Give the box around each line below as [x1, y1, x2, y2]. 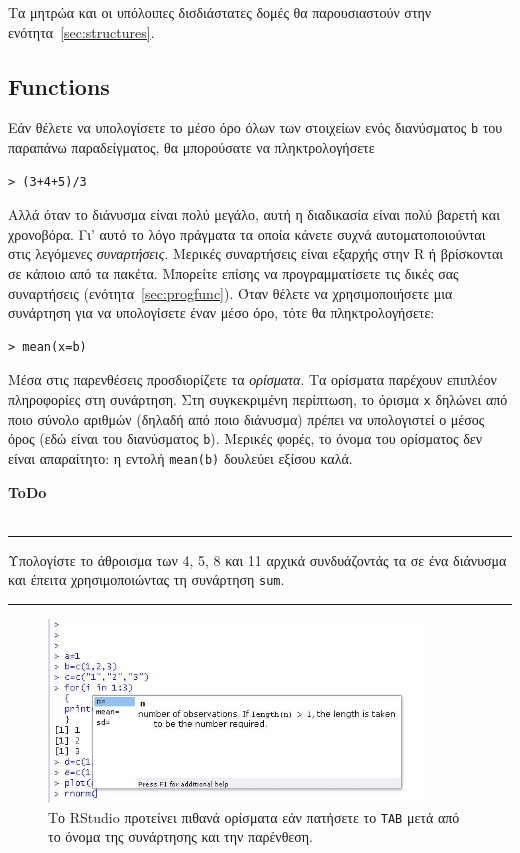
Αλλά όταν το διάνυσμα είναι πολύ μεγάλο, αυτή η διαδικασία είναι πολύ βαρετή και [8, 204, 500, 225]
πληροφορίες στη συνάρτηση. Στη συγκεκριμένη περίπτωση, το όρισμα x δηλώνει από [8, 388, 508, 409]
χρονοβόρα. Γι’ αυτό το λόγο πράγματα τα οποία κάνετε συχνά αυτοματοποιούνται [8, 223, 486, 244]
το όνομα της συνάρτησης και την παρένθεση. [48, 826, 314, 847]
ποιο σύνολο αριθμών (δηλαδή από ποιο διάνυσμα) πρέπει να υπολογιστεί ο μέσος [8, 408, 485, 429]
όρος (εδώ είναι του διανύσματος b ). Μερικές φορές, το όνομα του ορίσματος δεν [8, 428, 483, 449]
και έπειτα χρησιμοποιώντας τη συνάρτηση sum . [8, 569, 285, 590]
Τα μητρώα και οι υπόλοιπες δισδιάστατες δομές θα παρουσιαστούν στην [8, 2, 432, 22]
